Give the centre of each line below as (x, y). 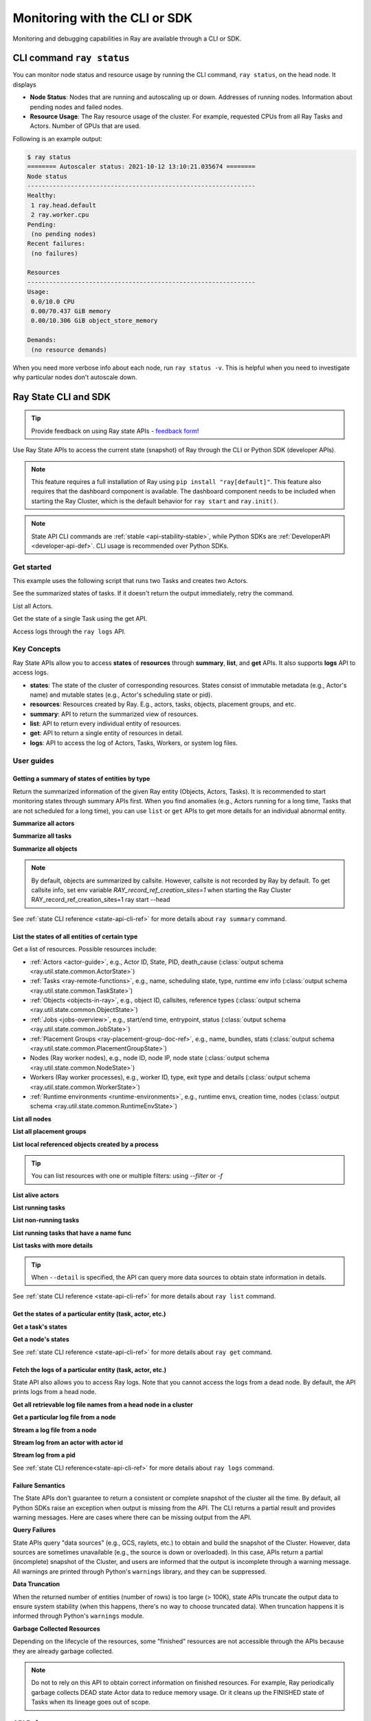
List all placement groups (49, 1132)
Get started (32, 567)
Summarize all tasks (42, 836)
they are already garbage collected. (63, 1651)
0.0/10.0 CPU (53, 302)
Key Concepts (37, 649)
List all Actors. (33, 606)
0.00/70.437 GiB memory (71, 311)
